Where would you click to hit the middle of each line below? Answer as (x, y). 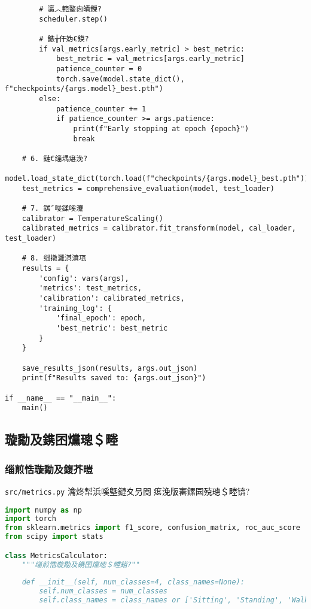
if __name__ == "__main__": (61, 398)
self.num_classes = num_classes (103, 591)
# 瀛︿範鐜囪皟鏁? (70, 9)
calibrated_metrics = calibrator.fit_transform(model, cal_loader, (159, 228)
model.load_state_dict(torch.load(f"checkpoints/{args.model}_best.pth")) (157, 179)
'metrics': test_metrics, (91, 288)
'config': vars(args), (84, 278)
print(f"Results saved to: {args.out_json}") (114, 378)
